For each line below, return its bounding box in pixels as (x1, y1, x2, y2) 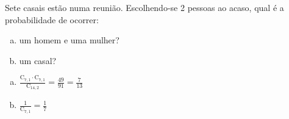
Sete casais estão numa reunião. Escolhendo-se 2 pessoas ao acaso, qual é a (5, 1, 284, 13)
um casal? (19, 54, 57, 67)
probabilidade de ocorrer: (5, 13, 99, 26)
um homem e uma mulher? (19, 34, 120, 46)
